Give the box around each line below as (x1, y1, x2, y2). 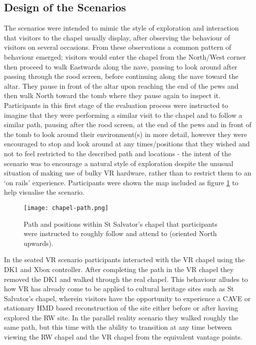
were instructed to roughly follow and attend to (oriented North (24, 228, 217, 239)
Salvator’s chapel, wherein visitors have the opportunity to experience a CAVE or (4, 293, 251, 303)
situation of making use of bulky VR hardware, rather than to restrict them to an (4, 168, 252, 178)
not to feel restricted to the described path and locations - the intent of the (4, 148, 231, 158)
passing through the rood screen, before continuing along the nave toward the (4, 71, 239, 81)
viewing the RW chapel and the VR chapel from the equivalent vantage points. (4, 332, 243, 342)
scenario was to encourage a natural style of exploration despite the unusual (4, 158, 233, 168)
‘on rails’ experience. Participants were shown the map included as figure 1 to (4, 177, 239, 187)
